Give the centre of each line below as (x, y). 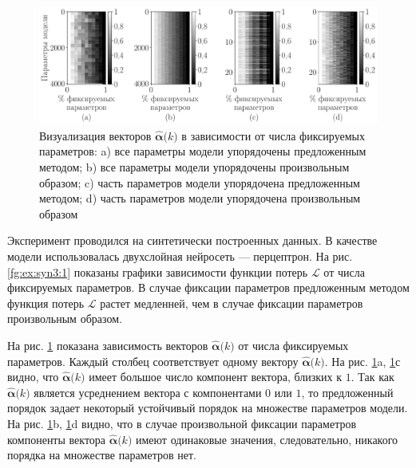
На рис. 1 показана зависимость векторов (108, 345)
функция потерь (46, 303)
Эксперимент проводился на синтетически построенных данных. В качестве (192, 240)
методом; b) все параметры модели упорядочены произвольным (194, 167)
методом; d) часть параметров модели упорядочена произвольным (200, 198)
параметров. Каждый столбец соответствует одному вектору (153, 361)
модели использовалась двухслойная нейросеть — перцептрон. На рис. (180, 256)
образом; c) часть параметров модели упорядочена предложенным (200, 182)
